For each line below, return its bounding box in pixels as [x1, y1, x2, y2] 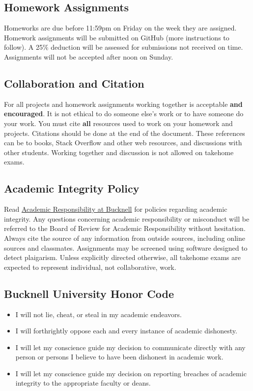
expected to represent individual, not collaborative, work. [4, 261, 176, 272]
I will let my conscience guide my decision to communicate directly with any [15, 342, 246, 352]
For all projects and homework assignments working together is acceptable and [4, 98, 243, 109]
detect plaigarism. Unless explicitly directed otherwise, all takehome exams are [4, 252, 241, 262]
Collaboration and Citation [4, 75, 144, 91]
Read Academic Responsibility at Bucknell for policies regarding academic [4, 204, 227, 214]
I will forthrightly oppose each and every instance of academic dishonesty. [15, 326, 237, 336]
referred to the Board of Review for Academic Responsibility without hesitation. [4, 223, 246, 233]
